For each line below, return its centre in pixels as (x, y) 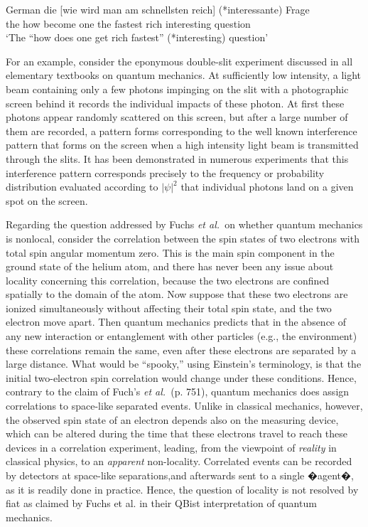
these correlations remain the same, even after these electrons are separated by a (181, 350)
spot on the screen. (47, 200)
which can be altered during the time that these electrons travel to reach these (177, 433)
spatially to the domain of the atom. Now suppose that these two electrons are (177, 294)
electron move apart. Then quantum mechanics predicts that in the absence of (176, 322)
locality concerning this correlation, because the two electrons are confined (168, 280)
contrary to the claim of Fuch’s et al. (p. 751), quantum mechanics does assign (178, 392)
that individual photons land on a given (267, 187)
